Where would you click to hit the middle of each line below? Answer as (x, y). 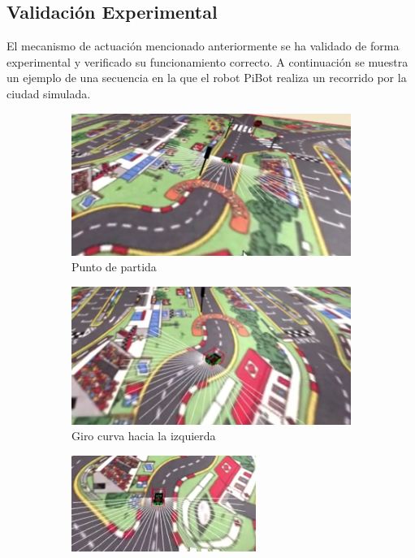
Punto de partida (114, 267)
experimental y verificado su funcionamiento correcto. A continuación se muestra (207, 61)
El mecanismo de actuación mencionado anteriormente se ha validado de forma (203, 46)
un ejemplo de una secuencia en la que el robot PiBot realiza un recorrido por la (207, 78)
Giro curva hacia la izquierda (144, 436)
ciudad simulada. (49, 93)
